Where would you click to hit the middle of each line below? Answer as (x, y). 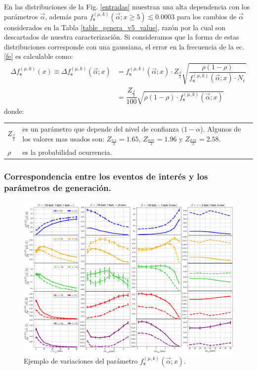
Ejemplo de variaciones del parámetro (81, 360)
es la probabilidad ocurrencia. (67, 152)
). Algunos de (221, 128)
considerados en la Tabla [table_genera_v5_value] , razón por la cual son (115, 27)
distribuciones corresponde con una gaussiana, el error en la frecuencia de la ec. (124, 46)
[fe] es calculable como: (39, 56)
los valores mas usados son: (64, 138)
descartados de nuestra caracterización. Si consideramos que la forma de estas (122, 37)
